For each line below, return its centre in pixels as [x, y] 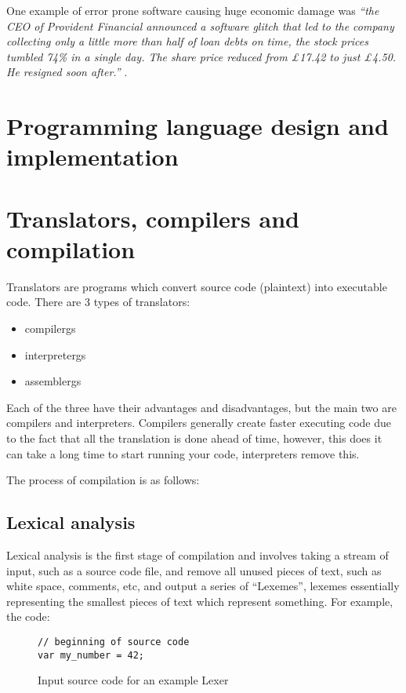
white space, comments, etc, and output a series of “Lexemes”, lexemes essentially [203, 586]
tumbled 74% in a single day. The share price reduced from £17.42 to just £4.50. [201, 56]
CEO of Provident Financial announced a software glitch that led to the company [200, 26]
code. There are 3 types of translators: [98, 302]
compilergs [50, 328]
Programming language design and [198, 126]
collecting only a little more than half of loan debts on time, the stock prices [187, 41]
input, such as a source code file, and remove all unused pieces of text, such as [194, 570]
